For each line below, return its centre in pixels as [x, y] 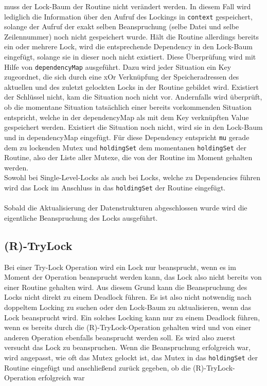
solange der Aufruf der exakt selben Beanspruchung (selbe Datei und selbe [122, 26]
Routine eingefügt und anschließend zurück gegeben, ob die [97, 367]
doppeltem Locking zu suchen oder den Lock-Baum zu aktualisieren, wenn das [128, 307]
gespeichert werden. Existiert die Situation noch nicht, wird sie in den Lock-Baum [133, 127]
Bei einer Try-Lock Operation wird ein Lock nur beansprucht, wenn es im [120, 267]
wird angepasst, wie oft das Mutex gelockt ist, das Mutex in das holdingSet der [131, 357]
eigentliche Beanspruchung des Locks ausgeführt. [81, 217]
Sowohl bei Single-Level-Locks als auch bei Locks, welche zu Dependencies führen [132, 177]
